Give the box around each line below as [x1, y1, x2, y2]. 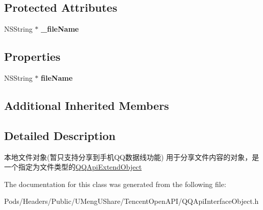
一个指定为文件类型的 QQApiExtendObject [4, 161, 142, 172]
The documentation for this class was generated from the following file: [4, 178, 226, 189]
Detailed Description [4, 127, 116, 143]
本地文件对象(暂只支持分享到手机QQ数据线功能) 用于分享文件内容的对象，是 [4, 151, 259, 162]
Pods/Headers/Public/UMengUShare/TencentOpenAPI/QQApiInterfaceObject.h [4, 196, 259, 206]
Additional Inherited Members [4, 97, 169, 113]
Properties [4, 49, 61, 64]
